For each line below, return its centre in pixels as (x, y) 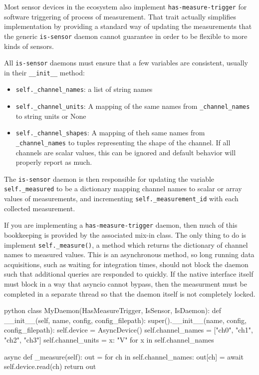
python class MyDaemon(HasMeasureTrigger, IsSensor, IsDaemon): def (113, 310)
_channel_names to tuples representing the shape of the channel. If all (123, 142)
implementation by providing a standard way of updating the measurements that (128, 26)
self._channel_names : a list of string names (84, 89)
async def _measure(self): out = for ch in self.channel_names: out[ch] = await (124, 356)
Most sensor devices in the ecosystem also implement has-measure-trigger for (126, 6)
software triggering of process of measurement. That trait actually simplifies (120, 16)
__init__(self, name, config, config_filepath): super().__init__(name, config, (125, 320)
